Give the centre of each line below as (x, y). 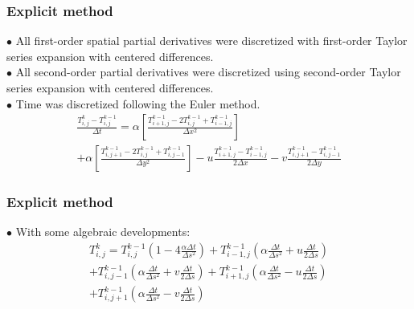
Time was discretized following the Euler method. (138, 103)
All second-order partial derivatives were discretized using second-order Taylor (208, 72)
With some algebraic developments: (103, 232)
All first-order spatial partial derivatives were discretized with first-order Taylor (211, 41)
